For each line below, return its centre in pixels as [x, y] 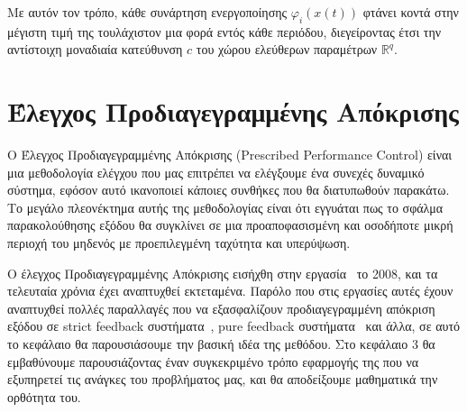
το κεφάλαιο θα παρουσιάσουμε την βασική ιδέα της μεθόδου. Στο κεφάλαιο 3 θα [221, 344]
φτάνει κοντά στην [411, 12]
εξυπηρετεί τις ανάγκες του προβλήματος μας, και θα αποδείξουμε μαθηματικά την [223, 379]
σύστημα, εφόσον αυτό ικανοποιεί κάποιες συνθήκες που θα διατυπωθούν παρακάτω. [229, 190]
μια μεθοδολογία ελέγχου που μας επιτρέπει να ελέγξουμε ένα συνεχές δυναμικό [216, 172]
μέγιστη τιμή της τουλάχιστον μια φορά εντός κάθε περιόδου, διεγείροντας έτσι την [224, 31]
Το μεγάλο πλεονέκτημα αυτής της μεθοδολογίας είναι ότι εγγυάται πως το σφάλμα [225, 207]
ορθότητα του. [44, 396]
